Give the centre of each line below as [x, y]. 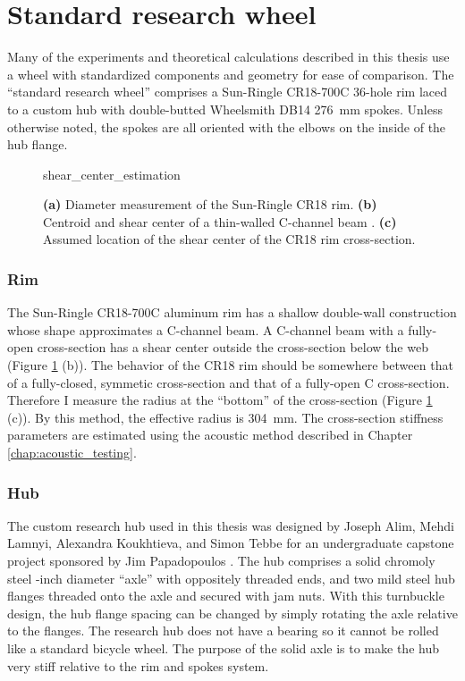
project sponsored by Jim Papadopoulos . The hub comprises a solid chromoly [221, 561]
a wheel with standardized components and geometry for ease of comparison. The [231, 74]
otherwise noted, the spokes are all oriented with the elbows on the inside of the [227, 126]
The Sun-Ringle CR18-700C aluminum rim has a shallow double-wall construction [232, 312]
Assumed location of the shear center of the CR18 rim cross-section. [229, 239]
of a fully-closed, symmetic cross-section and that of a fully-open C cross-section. [228, 382]
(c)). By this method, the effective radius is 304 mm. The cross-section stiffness [225, 417]
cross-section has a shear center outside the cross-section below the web [232, 347]
